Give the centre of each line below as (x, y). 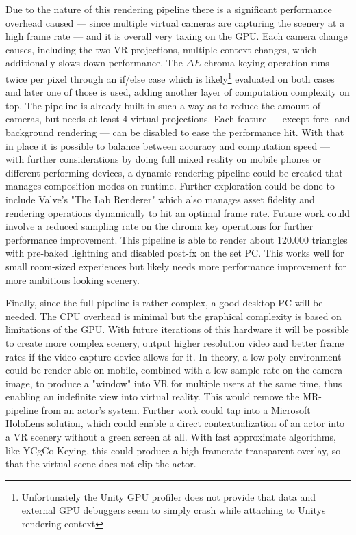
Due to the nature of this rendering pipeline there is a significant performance (169, 9)
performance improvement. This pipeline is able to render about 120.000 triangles (177, 239)
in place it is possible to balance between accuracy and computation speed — (168, 145)
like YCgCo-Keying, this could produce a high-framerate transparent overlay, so (173, 450)
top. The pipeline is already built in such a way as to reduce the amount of (163, 105)
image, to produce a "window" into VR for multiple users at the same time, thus (174, 383)
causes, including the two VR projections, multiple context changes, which (161, 49)
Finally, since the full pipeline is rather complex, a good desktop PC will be (164, 303)
